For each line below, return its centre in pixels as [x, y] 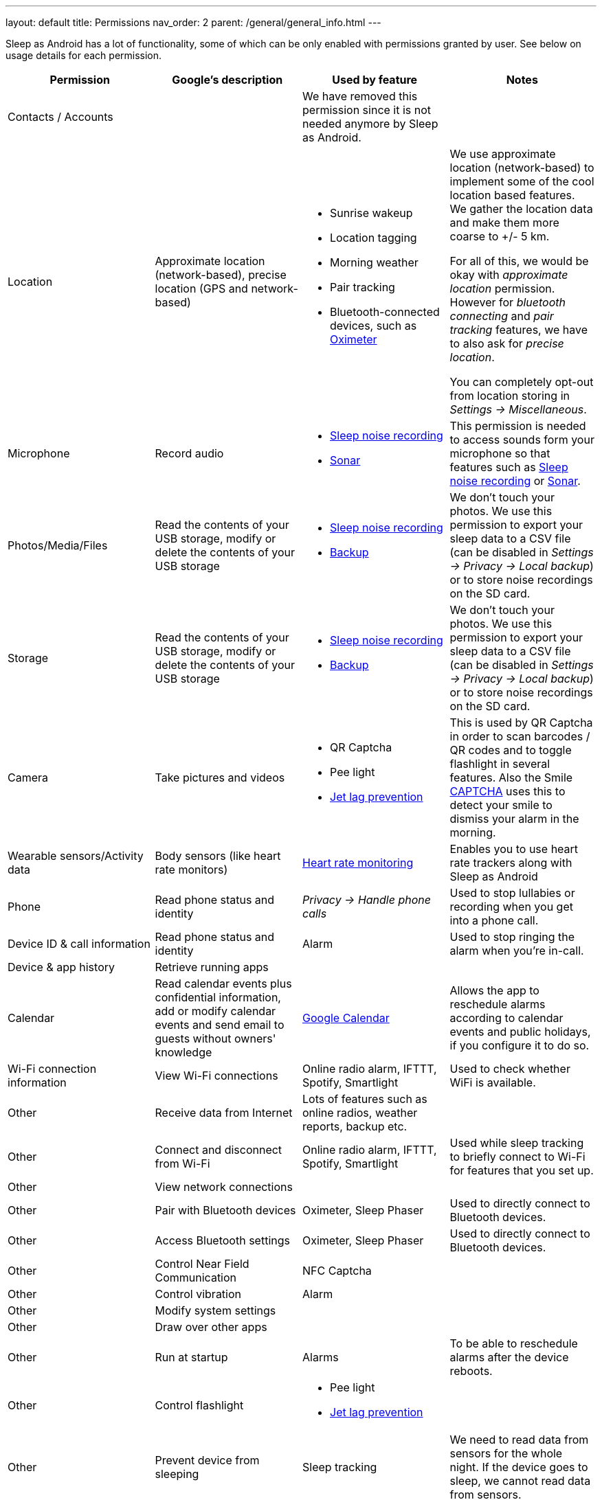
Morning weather [374, 262]
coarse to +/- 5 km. [500, 236]
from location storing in [510, 396]
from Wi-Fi [182, 1163]
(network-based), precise [221, 275]
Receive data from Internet [224, 1113]
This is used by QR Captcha [521, 723]
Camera [28, 777]
